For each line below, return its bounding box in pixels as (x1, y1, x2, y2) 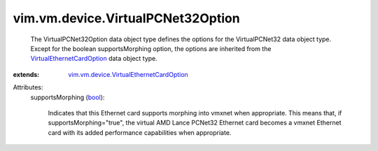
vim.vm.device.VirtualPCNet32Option (13, 10, 241, 26)
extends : (13, 70, 40, 78)
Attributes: (13, 83, 43, 92)
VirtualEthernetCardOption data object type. (30, 55, 157, 63)
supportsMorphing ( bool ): (30, 93, 105, 101)
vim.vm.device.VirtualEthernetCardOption (68, 70, 188, 78)
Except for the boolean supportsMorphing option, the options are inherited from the (30, 44, 272, 52)
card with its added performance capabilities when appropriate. (48, 128, 232, 136)
